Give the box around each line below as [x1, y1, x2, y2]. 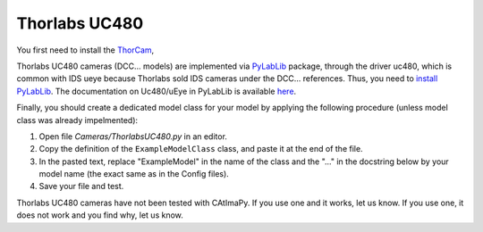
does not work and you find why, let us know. [16, 210, 183, 220]
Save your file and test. [38, 181, 124, 192]
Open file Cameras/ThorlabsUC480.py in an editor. [38, 130, 228, 142]
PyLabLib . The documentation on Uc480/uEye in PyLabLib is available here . [16, 86, 297, 96]
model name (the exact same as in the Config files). [38, 169, 230, 179]
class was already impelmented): [16, 114, 139, 125]
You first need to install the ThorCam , [16, 45, 155, 55]
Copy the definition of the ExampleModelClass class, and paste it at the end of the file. [38, 144, 363, 154]
